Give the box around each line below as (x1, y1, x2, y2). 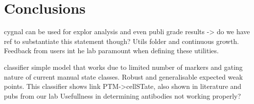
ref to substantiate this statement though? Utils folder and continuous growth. (4, 36, 239, 46)
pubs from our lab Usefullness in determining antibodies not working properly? (4, 90, 241, 101)
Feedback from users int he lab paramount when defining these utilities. (4, 45, 219, 56)
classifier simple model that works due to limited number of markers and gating (4, 62, 243, 72)
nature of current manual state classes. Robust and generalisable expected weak (4, 71, 243, 82)
